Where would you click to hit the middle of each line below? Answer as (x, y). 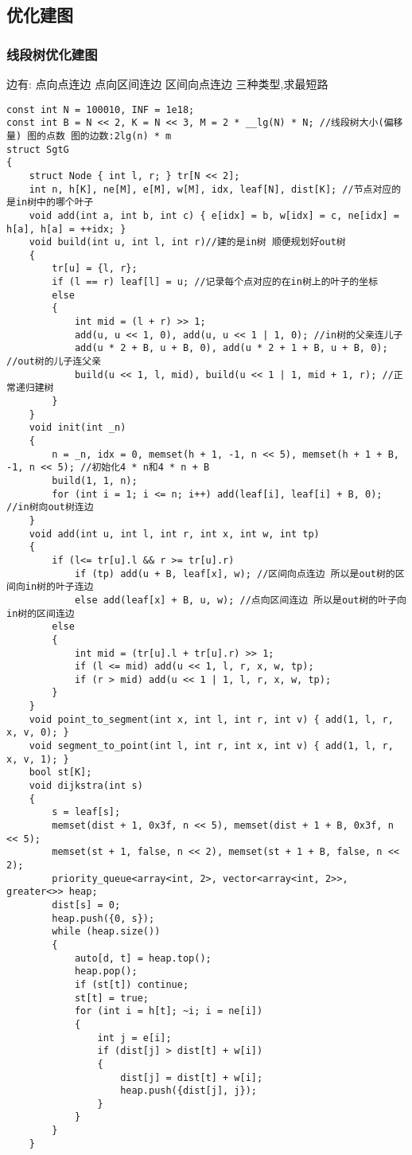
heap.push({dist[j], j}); (189, 1091)
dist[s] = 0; (86, 905)
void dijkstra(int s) (86, 786)
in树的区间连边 (41, 613)
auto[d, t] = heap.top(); (143, 958)
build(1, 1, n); (95, 480)
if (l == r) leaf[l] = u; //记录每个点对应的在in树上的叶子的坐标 (215, 282)
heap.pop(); (106, 972)
